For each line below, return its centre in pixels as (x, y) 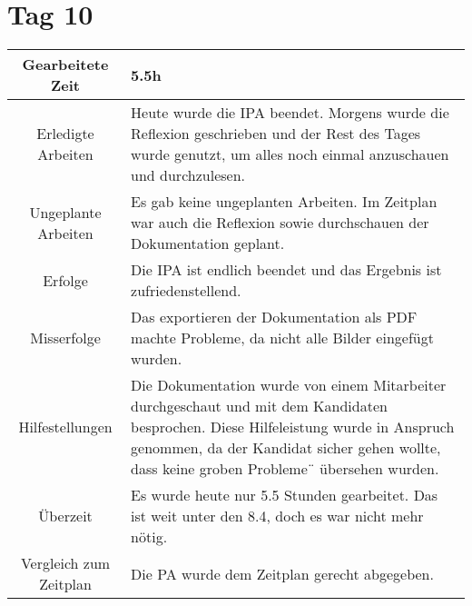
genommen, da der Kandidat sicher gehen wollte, (286, 448)
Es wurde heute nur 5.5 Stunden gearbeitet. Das (285, 495)
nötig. (149, 537)
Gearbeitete (65, 65)
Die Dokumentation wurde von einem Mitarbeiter (289, 385)
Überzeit (65, 516)
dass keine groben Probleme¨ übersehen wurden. (285, 469)
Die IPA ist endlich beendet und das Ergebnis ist (286, 270)
